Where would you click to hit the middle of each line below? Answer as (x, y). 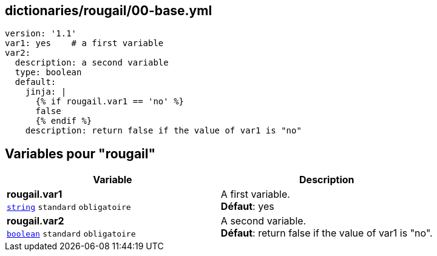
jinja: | (46, 92)
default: (36, 82)
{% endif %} (64, 121)
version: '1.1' (41, 34)
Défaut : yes (247, 207)
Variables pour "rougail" (80, 153)
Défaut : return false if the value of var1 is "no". (327, 233)
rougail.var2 (36, 221)
